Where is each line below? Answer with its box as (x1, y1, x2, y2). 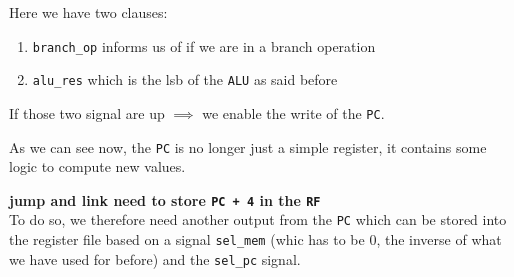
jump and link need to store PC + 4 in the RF (9, 189, 321, 210)
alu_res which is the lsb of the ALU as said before (32, 69, 338, 90)
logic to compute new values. (9, 156, 186, 177)
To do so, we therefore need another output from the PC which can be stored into (9, 209, 507, 230)
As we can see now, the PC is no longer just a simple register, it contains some (9, 136, 487, 157)
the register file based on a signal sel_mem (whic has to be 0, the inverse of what (9, 229, 502, 250)
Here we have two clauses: (9, 2, 168, 22)
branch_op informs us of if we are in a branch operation (32, 35, 376, 56)
